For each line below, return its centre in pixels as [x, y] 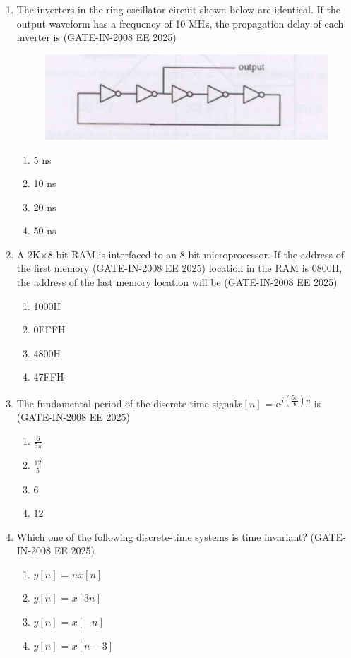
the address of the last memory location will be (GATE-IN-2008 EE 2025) [177, 282]
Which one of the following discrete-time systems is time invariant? [162, 536]
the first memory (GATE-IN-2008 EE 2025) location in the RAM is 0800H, [179, 268]
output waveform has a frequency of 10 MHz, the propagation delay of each [180, 23]
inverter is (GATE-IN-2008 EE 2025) [96, 37]
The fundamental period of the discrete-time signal [127, 403]
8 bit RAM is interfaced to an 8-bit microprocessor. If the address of [196, 254]
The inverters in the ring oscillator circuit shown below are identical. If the [178, 9]
